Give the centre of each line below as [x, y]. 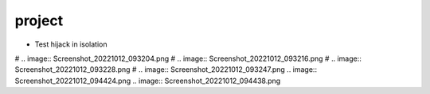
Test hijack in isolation [71, 44]
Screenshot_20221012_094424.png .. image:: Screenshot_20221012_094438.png [148, 81]
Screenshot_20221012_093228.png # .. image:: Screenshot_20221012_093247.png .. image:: [166, 70]
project [39, 21]
